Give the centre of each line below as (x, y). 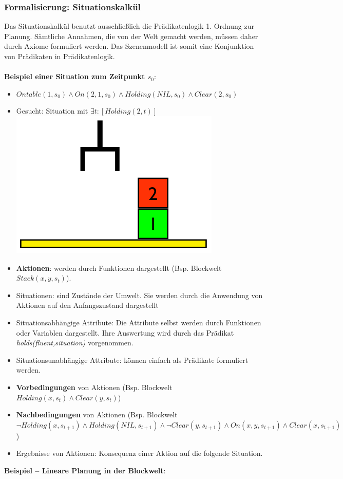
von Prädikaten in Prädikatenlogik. (60, 56)
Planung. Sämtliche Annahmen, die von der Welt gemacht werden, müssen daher (131, 36)
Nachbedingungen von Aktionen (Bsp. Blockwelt (97, 414)
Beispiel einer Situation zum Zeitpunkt (75, 76)
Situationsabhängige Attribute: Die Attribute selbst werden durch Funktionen (139, 322)
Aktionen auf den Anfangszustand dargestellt (87, 305)
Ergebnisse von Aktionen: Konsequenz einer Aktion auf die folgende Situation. (139, 453)
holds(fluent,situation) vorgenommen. (75, 343)
